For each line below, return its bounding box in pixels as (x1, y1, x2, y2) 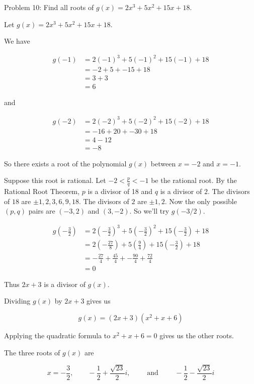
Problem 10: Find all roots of (4, 2, 94, 12)
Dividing (4, 296, 31, 306)
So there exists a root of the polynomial (4, 158, 127, 168)
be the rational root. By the (151, 175, 237, 185)
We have (4, 36, 30, 46)
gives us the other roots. (159, 330, 234, 340)
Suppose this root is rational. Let (4, 175, 106, 185)
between (150, 158, 176, 168)
